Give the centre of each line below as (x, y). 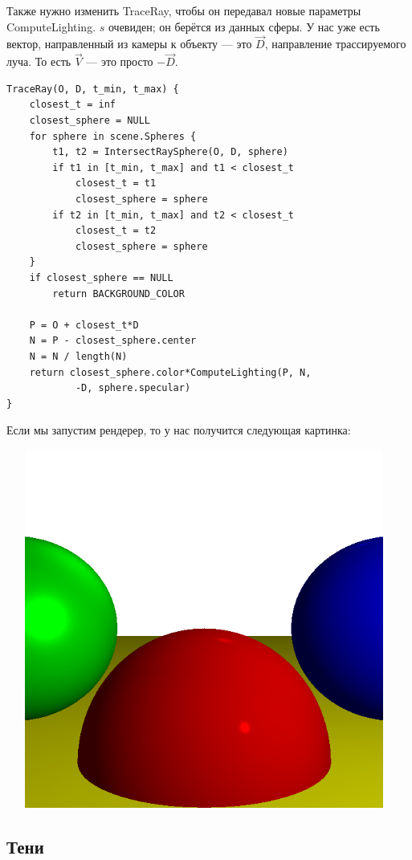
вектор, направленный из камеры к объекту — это (129, 44)
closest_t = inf (73, 105)
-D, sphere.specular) (133, 388)
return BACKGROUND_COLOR (118, 293)
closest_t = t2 (116, 231)
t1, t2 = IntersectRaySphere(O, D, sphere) (170, 152)
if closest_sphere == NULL (101, 277)
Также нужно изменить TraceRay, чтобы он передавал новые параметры (184, 10)
